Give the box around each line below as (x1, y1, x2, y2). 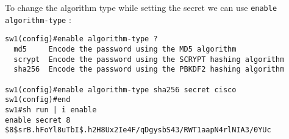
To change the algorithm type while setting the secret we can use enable (5, 1, 277, 13)
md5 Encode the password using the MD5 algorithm (13, 44, 237, 53)
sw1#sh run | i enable (5, 105, 97, 114)
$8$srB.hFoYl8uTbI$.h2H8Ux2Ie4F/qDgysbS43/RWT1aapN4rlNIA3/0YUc (5, 126, 271, 135)
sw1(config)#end (5, 95, 71, 104)
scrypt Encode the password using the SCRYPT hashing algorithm (13, 55, 285, 64)
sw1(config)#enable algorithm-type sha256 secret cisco (5, 85, 237, 94)
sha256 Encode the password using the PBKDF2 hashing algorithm (13, 65, 285, 74)
